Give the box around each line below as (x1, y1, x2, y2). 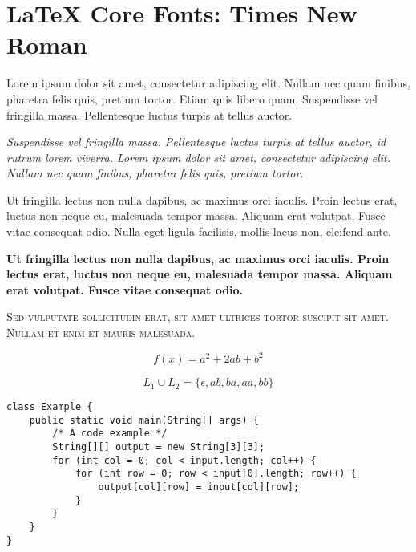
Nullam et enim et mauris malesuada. (6, 324, 196, 341)
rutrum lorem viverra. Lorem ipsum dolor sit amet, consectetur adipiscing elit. (6, 148, 391, 165)
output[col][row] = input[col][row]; (98, 481, 300, 493)
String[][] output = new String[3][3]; (52, 441, 265, 453)
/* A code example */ (52, 428, 168, 440)
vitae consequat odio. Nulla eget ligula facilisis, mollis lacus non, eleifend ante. (6, 223, 391, 240)
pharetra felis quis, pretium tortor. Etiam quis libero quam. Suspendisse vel (6, 90, 378, 107)
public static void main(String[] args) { (29, 414, 259, 426)
